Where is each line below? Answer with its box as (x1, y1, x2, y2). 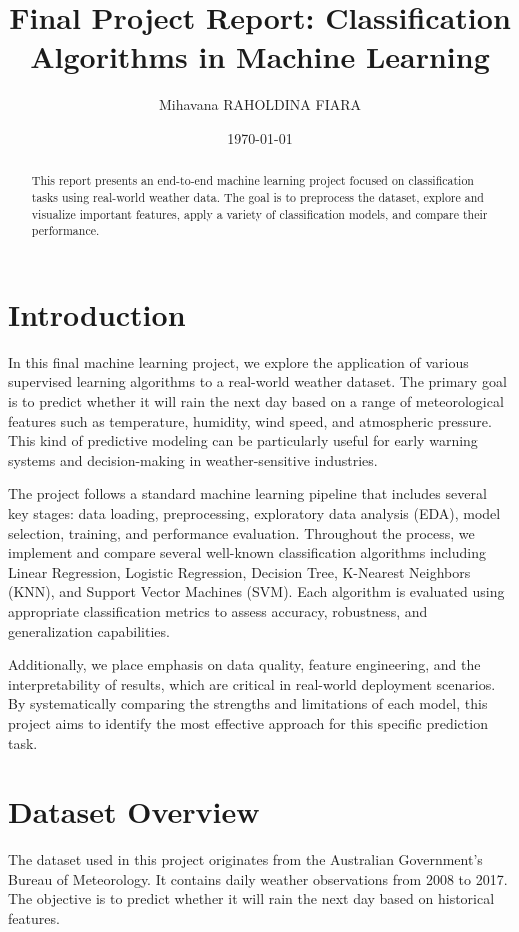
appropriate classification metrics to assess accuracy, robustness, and (8, 600, 428, 621)
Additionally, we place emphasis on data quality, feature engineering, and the (8, 654, 481, 675)
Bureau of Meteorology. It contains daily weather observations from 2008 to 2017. (8, 868, 508, 889)
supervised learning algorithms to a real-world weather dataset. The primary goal (8, 371, 507, 392)
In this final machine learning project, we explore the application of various (8, 351, 469, 372)
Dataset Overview (8, 791, 260, 832)
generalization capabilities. (8, 620, 170, 641)
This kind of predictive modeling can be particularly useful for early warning (8, 430, 478, 451)
